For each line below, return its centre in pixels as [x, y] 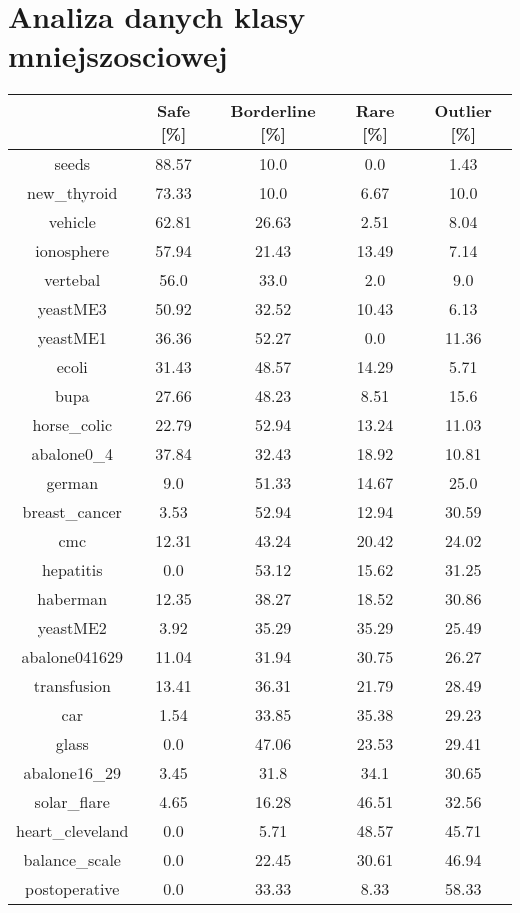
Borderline [273, 111]
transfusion [72, 686]
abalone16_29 [72, 773]
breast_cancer [72, 512]
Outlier [463, 111]
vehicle [72, 222]
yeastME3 [72, 309]
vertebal [72, 280]
